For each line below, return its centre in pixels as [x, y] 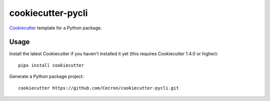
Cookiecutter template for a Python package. [55, 28]
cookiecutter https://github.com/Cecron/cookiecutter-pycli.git [99, 88]
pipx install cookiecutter [51, 65]
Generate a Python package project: [46, 77]
